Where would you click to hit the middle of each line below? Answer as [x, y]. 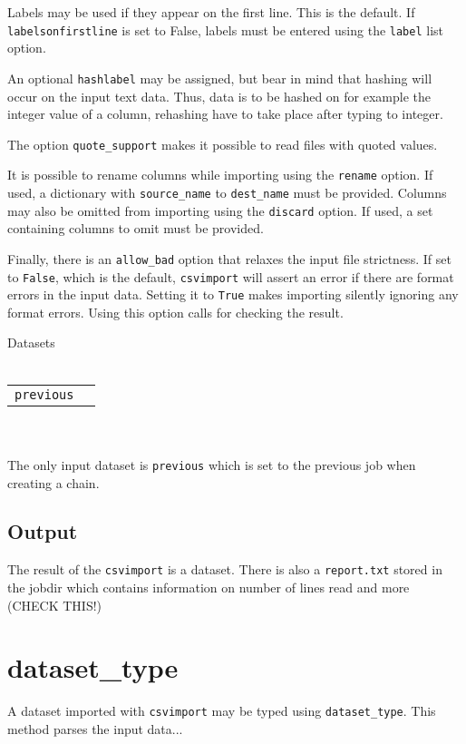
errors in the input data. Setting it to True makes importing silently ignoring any [233, 294]
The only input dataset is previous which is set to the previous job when [212, 464]
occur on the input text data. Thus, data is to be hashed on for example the [219, 96]
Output [43, 531]
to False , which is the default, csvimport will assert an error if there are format [231, 276]
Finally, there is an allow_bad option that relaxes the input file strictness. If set [229, 258]
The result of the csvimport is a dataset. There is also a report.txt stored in [225, 569]
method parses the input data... [95, 728]
